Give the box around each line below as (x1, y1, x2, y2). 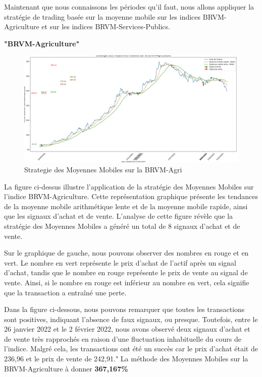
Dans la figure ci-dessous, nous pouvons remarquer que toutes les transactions (4, 304, 245, 315)
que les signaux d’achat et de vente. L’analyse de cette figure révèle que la (4, 211, 233, 221)
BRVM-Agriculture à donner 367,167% (4, 363, 128, 373)
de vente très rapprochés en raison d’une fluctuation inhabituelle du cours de (4, 333, 241, 344)
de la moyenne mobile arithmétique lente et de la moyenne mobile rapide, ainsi (4, 201, 248, 211)
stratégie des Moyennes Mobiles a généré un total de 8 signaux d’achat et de (4, 220, 240, 231)
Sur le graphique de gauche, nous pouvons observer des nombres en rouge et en (4, 247, 249, 258)
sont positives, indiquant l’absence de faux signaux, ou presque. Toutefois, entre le (4, 313, 258, 324)
